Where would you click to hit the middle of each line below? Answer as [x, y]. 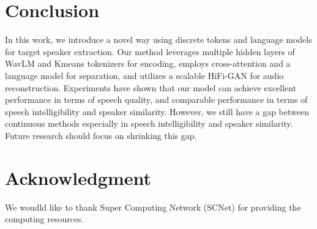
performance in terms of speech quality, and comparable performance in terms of [156, 99]
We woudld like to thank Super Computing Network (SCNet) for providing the [153, 207]
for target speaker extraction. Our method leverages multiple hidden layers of [150, 51]
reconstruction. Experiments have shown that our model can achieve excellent [151, 87]
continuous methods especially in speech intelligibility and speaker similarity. [149, 123]
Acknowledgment [78, 177]
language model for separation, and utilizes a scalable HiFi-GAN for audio [144, 75]
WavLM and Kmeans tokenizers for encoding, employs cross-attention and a [148, 63]
